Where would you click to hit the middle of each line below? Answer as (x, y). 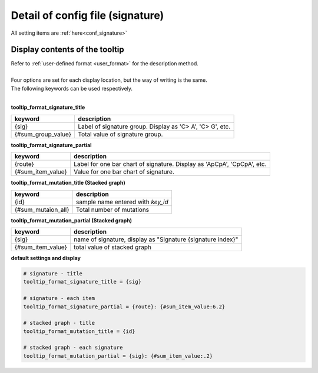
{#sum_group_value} (43, 134)
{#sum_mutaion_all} (42, 209)
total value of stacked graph (112, 247)
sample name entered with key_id (122, 202)
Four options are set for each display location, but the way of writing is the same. (109, 80)
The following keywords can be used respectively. (72, 88)
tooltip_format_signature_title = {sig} (82, 282)
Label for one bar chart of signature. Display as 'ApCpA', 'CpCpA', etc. (170, 164)
